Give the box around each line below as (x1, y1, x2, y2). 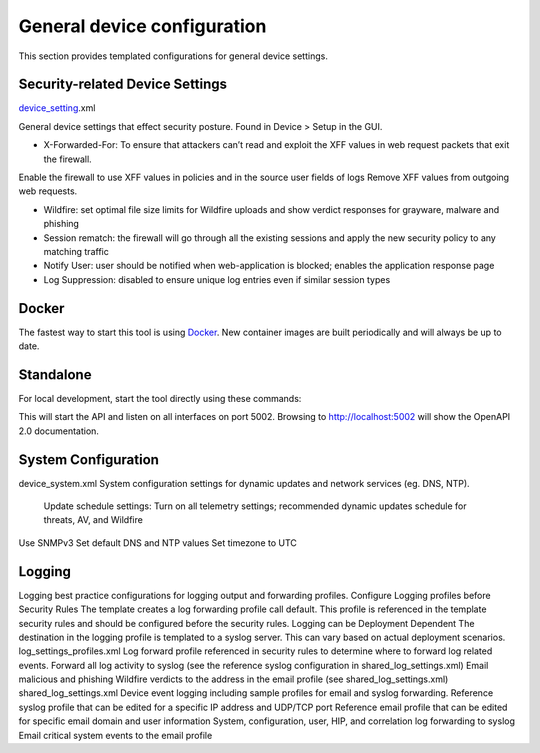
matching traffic (43, 245, 109, 257)
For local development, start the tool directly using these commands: (18, 392, 302, 404)
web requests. (18, 185, 78, 197)
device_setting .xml (18, 102, 96, 114)
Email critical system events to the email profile (18, 729, 213, 741)
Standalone (18, 366, 92, 383)
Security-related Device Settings (18, 76, 228, 93)
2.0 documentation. (18, 425, 100, 437)
